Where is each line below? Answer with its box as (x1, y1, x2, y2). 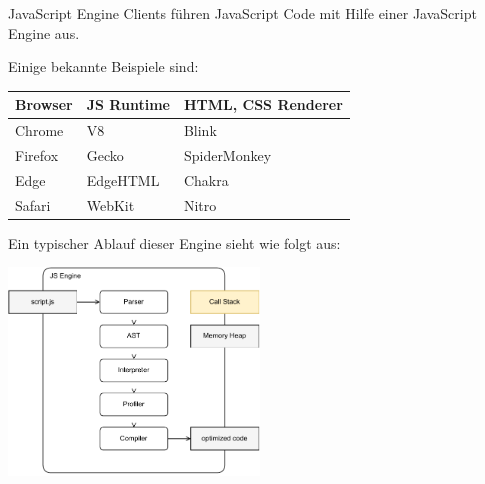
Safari (15, 194, 51, 215)
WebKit (86, 194, 135, 215)
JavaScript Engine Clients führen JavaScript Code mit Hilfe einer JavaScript (8, 3, 477, 23)
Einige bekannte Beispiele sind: (8, 56, 199, 77)
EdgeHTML (86, 169, 160, 190)
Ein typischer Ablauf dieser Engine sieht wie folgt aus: (8, 232, 341, 253)
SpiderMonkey (183, 144, 272, 165)
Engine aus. (8, 22, 80, 43)
